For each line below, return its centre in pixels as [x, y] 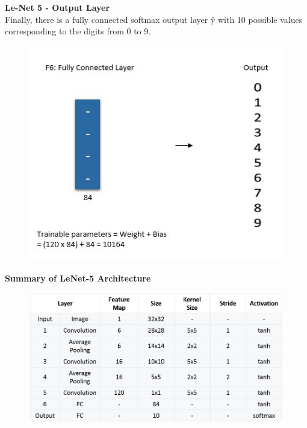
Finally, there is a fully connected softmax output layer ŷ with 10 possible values [154, 19]
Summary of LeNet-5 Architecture [78, 278]
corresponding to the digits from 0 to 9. [78, 31]
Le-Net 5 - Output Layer [57, 7]
